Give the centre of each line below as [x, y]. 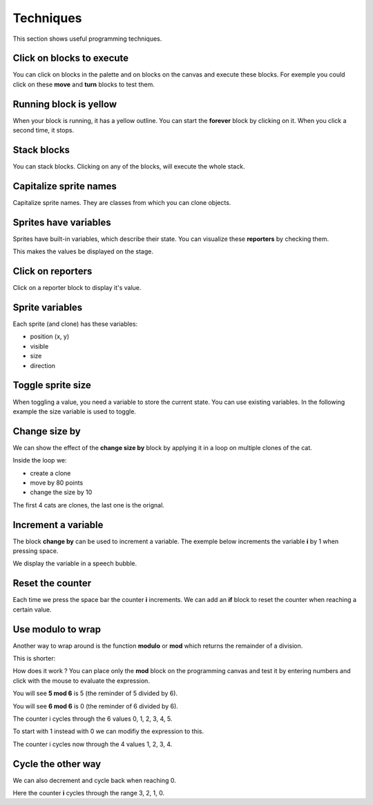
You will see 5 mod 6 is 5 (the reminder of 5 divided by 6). [95, 693]
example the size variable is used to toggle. [74, 411]
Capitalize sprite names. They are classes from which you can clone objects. [122, 202]
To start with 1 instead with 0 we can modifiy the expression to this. [108, 731]
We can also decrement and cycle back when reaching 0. [94, 780]
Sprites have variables [62, 222]
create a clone [50, 473]
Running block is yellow [65, 104]
